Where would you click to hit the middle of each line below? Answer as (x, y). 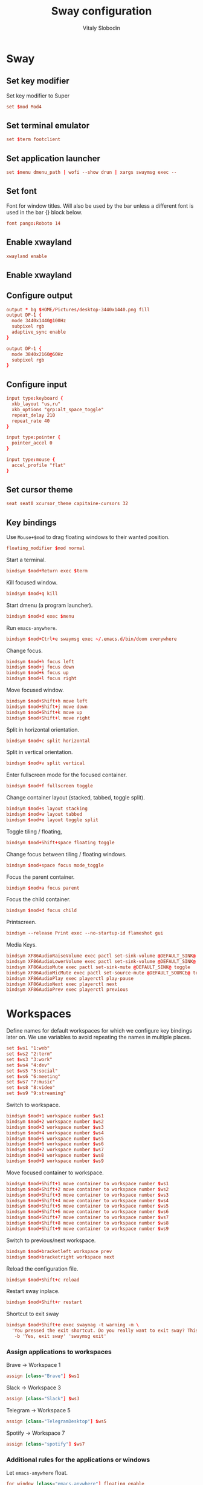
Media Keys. (22, 945)
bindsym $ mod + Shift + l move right (48, 718)
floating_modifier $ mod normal (46, 548)
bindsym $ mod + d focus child (42, 911)
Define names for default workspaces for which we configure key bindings (99, 1031)
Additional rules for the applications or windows (78, 1460)
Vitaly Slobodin (101, 28)
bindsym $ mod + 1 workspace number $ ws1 (55, 1116)
